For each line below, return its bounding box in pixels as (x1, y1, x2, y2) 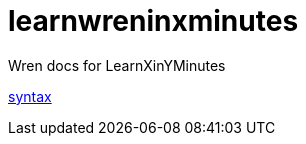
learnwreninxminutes (8, 4, 299, 38)
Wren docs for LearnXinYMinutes (8, 56, 226, 74)
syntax (8, 87, 52, 105)
